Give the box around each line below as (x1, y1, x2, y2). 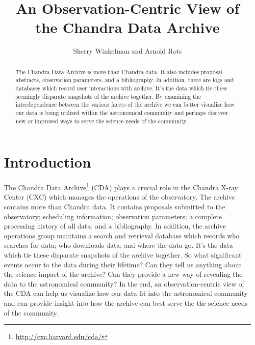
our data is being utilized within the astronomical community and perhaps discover (15, 108, 228, 116)
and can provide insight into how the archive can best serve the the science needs (4, 298, 248, 308)
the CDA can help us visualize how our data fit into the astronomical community (4, 288, 248, 298)
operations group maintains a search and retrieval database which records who (4, 230, 240, 240)
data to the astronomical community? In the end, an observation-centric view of (4, 278, 244, 288)
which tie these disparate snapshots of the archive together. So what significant (4, 250, 242, 260)
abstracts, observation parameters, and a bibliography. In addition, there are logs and (15, 76, 234, 84)
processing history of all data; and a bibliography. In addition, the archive (4, 221, 226, 231)
